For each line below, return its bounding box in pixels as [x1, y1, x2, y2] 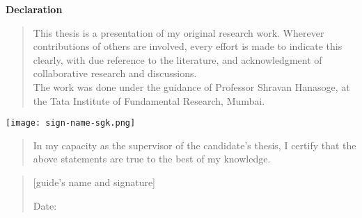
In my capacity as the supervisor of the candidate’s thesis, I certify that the [33, 137, 356, 152]
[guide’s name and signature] [33, 175, 156, 189]
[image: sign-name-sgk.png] [6, 118, 136, 128]
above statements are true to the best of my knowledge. [33, 151, 271, 166]
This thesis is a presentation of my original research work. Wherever [33, 25, 324, 40]
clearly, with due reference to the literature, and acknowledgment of [33, 52, 322, 67]
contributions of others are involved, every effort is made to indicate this [33, 39, 343, 53]
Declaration [6, 2, 63, 16]
